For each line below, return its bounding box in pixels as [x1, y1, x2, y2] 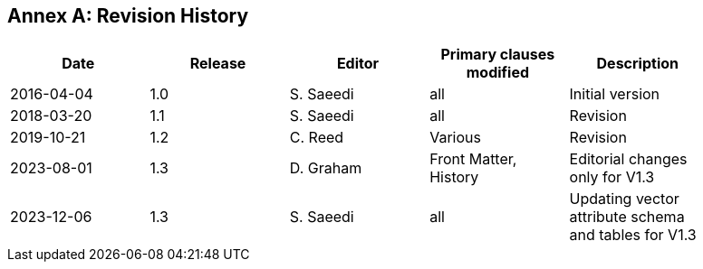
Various [429, 128, 481, 147]
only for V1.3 [569, 168, 655, 187]
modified [466, 63, 530, 82]
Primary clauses [440, 45, 555, 64]
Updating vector [569, 190, 679, 209]
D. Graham [289, 159, 362, 178]
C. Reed [289, 128, 344, 147]
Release [189, 54, 246, 73]
